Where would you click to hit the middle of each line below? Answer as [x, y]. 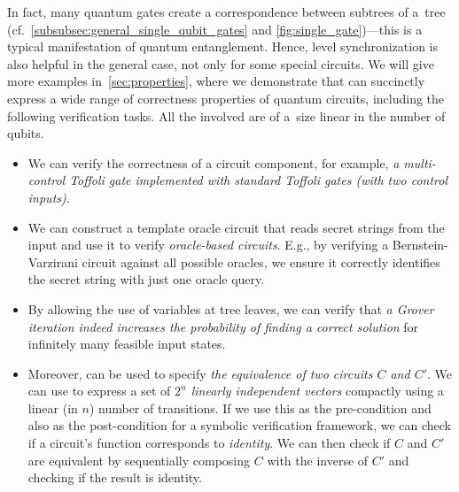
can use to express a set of [99, 391]
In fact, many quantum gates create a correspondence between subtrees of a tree [226, 12]
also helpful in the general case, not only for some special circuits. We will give [221, 63]
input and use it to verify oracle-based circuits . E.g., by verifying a [208, 245]
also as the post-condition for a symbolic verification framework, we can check [239, 425]
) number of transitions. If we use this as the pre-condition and [260, 407]
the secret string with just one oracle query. [146, 279]
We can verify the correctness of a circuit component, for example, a [214, 162]
